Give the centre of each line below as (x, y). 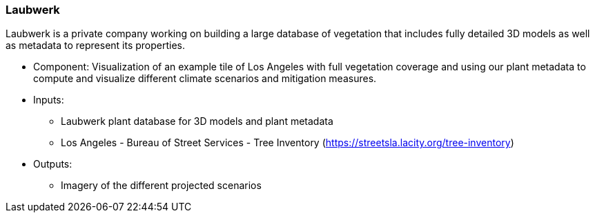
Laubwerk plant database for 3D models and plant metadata (197, 121)
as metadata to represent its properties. (96, 46)
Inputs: (49, 100)
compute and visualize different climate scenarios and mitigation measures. (205, 79)
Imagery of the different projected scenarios (161, 186)
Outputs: (53, 164)
